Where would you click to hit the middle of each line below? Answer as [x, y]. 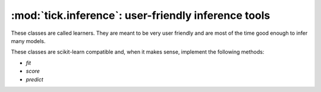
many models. [28, 41]
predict [35, 79]
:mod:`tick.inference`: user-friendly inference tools [141, 15]
